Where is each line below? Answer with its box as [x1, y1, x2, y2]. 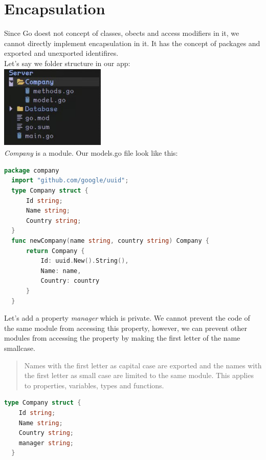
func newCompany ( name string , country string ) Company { [11, 237, 209, 245]
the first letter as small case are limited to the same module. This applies [24, 370, 254, 381]
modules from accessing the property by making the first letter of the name [4, 332, 240, 343]
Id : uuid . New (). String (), [40, 257, 129, 265]
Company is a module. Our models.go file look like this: [4, 148, 178, 158]
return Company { [26, 247, 85, 255]
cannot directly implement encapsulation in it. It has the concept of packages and [4, 37, 260, 48]
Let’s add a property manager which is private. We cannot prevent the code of [4, 312, 250, 323]
